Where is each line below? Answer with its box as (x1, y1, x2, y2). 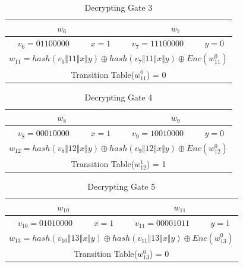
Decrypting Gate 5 (87, 180, 156, 193)
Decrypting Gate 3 (84, 1, 153, 13)
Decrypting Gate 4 (84, 90, 153, 103)
